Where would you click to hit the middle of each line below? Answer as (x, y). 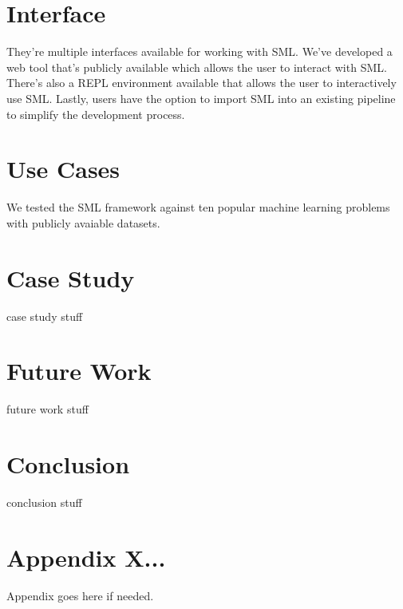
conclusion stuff (44, 502)
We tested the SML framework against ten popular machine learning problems (198, 207)
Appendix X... (86, 557)
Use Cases (63, 169)
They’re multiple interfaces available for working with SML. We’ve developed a (200, 51)
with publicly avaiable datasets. (83, 222)
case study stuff (45, 316)
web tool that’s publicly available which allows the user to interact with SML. (197, 67)
